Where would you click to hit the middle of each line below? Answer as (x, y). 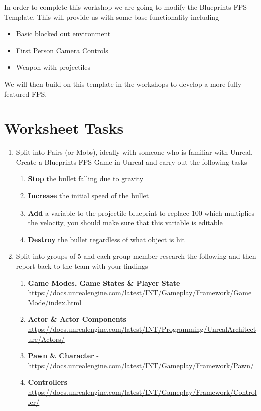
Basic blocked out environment (63, 33)
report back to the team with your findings (82, 266)
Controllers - (50, 382)
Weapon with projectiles (53, 67)
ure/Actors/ (46, 339)
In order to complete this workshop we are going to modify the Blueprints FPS (126, 7)
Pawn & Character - (63, 356)
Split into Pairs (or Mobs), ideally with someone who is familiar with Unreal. (134, 152)
